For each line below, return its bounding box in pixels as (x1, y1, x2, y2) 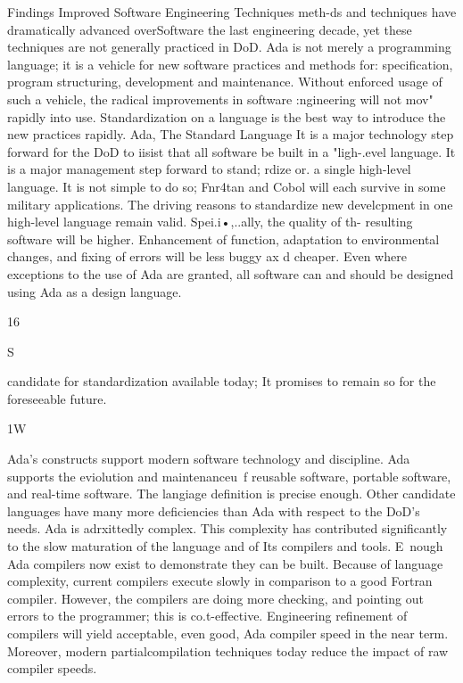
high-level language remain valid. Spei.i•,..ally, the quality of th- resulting (7, 212, 413, 231)
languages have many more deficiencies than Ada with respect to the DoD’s (7, 501, 420, 520)
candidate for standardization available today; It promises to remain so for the (7, 372, 436, 391)
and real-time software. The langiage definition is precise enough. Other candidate (7, 484, 456, 503)
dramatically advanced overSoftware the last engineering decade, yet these (7, 20, 412, 38)
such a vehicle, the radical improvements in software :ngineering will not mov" (7, 89, 434, 108)
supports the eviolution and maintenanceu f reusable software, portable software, (7, 466, 451, 485)
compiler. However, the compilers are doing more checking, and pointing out (7, 588, 424, 607)
